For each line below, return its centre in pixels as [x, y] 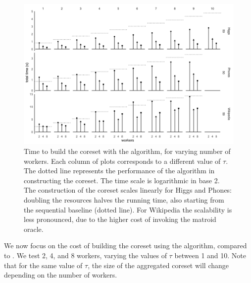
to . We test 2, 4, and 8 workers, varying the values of [85, 255]
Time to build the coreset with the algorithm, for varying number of [127, 151]
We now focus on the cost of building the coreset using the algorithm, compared [125, 246]
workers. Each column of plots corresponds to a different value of [122, 161]
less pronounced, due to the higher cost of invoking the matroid [120, 219]
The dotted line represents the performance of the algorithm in [119, 171]
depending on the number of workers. [61, 275]
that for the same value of [43, 265]
